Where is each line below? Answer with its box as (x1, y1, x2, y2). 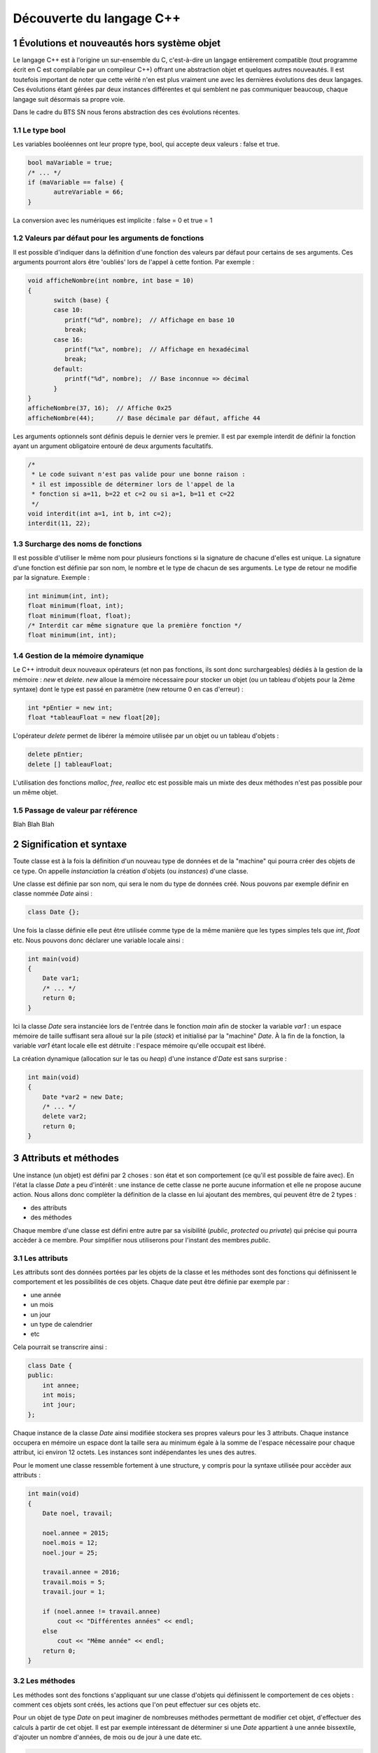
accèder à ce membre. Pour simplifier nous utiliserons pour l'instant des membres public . (13, 1236, 271, 1244)
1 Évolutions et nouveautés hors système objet (13, 37, 220, 49)
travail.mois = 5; (42, 1578, 106, 1586)
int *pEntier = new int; (27, 703, 113, 712)
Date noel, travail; (42, 1510, 113, 1517)
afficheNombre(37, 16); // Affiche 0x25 (27, 404, 172, 412)
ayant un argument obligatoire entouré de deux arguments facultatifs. (13, 442, 213, 450)
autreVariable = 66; (53, 188, 124, 196)
